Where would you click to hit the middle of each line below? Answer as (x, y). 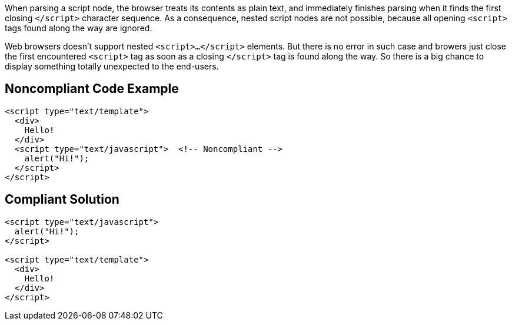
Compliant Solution (62, 200)
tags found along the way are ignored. (79, 28)
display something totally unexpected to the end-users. (112, 66)
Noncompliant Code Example (92, 89)
